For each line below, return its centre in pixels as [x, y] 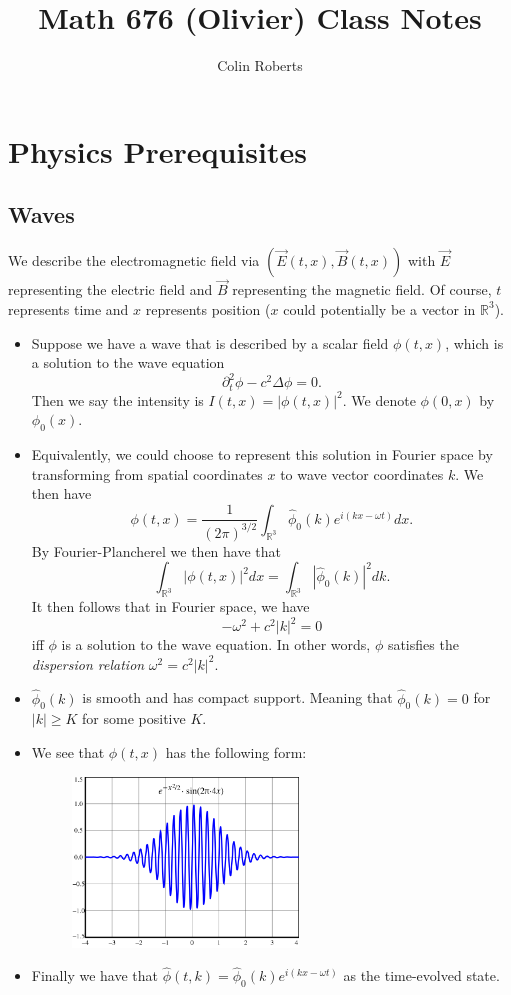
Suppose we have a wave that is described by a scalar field [210, 342]
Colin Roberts [260, 65]
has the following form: [236, 752]
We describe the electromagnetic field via [134, 260]
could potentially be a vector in [379, 308]
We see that [68, 752]
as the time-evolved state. [421, 975]
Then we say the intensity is [117, 399]
